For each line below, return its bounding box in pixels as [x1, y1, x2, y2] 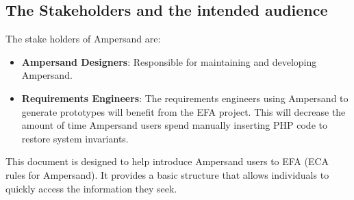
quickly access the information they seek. [5, 181, 177, 195]
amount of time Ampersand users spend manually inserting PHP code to [21, 118, 327, 132]
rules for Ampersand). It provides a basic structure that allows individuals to [5, 167, 329, 182]
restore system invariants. [21, 131, 129, 145]
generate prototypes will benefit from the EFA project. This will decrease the [21, 104, 346, 118]
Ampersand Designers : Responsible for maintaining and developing [21, 54, 317, 68]
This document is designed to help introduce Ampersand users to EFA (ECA [5, 154, 329, 168]
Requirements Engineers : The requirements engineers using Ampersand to [21, 90, 349, 105]
